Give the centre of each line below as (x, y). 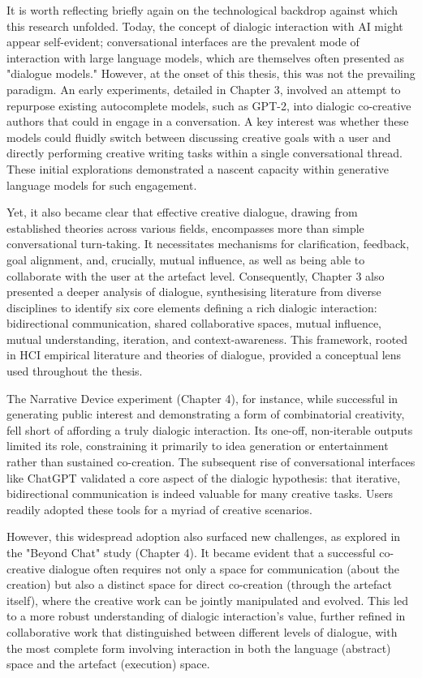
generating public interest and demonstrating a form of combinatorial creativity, (206, 414)
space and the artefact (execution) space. (108, 664)
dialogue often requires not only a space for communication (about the (224, 568)
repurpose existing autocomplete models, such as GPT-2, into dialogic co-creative (209, 105)
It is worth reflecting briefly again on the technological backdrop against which (202, 10)
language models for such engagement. (102, 185)
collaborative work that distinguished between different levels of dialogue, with (202, 631)
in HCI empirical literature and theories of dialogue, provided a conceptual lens (204, 355)
